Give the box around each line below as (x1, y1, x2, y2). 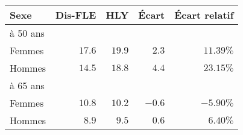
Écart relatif (174, 8, 234, 22)
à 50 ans (10, 26, 45, 40)
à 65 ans (10, 78, 45, 92)
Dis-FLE (55, 8, 96, 22)
